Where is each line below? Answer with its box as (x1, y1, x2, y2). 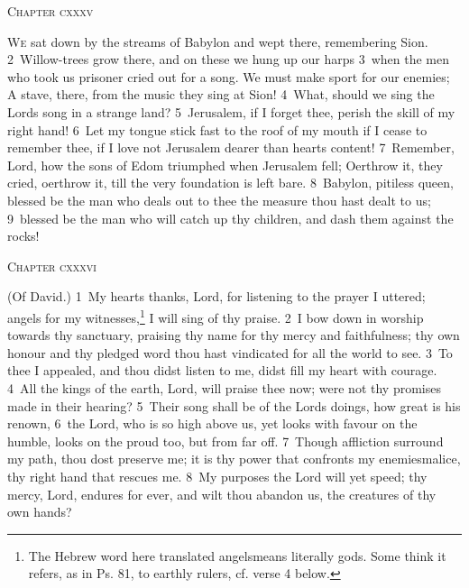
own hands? (7, 502, 72, 521)
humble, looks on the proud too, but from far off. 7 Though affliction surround (7, 431, 444, 450)
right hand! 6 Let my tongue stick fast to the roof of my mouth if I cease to (7, 120, 428, 139)
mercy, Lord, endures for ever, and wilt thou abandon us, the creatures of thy (7, 484, 437, 503)
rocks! (7, 226, 40, 245)
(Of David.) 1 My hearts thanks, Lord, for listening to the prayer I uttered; (7, 287, 426, 306)
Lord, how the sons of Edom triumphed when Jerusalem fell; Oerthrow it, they (7, 155, 443, 174)
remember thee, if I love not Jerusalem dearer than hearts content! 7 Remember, (7, 138, 455, 157)
